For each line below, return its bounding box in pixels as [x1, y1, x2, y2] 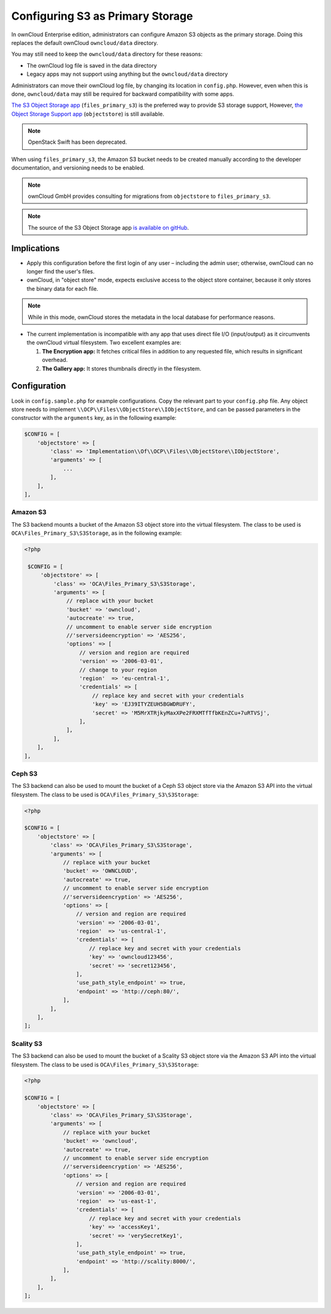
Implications [11, 243, 60, 253]
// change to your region [78, 666, 158, 673]
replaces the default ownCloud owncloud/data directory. [11, 39, 159, 46]
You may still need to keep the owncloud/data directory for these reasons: [11, 50, 203, 58]
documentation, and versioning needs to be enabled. [11, 164, 145, 171]
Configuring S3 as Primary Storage [11, 9, 193, 23]
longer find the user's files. [26, 268, 95, 275]
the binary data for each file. [26, 285, 99, 292]
